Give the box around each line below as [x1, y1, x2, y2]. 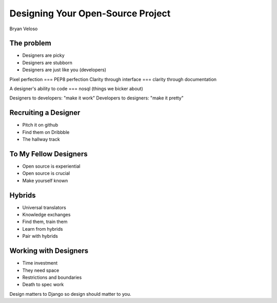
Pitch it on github [22, 122, 58, 128]
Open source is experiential [22, 163, 81, 169]
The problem [9, 39, 51, 48]
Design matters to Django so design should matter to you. [9, 291, 131, 297]
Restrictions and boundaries [22, 274, 82, 280]
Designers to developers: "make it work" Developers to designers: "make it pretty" [9, 95, 184, 101]
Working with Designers [9, 247, 89, 255]
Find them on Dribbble [22, 129, 70, 135]
